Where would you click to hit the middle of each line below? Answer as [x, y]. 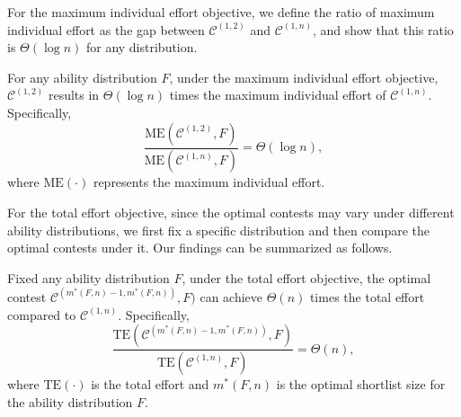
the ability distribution [70, 401]
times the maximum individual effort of [278, 95]
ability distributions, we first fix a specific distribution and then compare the [218, 230]
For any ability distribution [82, 77]
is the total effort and [150, 383]
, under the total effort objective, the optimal [306, 277]
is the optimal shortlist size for [361, 383]
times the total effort [367, 296]
